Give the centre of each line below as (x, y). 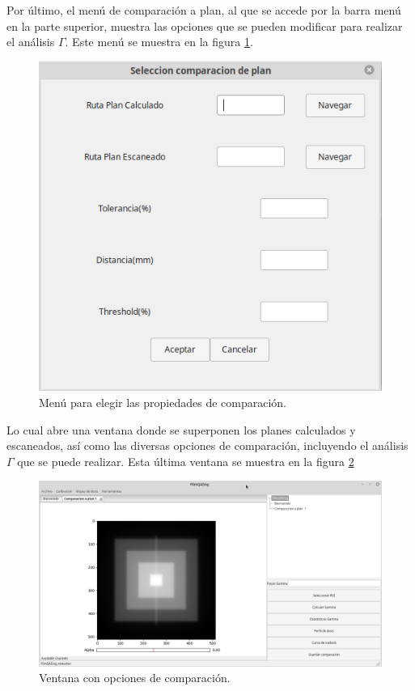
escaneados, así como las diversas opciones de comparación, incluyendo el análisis (207, 445)
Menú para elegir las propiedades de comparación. (163, 402)
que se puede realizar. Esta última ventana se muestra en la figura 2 (186, 461)
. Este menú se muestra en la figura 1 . (159, 42)
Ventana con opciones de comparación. (135, 678)
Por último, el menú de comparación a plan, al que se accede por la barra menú (204, 10)
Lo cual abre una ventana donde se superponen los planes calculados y (181, 429)
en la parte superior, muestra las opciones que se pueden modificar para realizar (205, 25)
